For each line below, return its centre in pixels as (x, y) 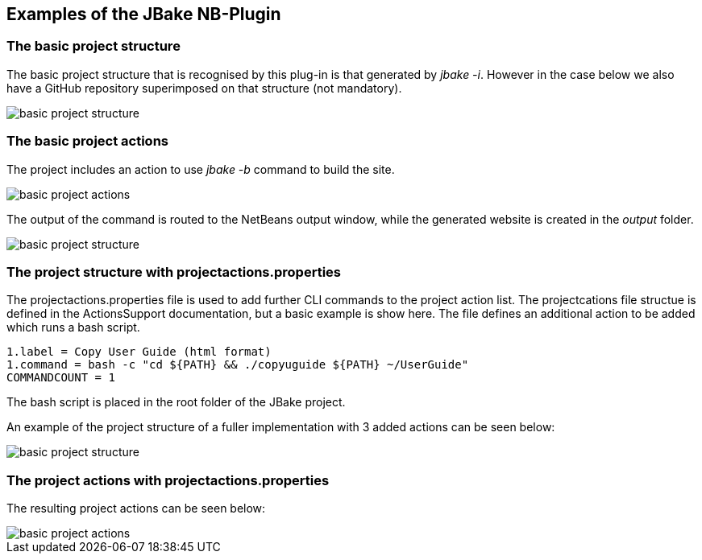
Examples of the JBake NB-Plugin (144, 14)
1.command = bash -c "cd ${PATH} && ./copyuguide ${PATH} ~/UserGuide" (238, 365)
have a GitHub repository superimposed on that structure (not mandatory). (204, 88)
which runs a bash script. (73, 327)
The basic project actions (87, 141)
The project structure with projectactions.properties (174, 272)
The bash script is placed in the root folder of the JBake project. (176, 402)
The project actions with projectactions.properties (168, 480)
